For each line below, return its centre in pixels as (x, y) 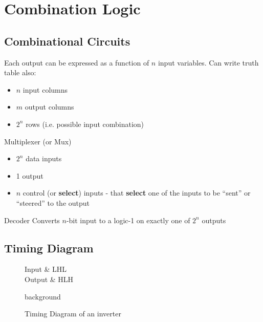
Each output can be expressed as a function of (77, 62)
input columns (45, 89)
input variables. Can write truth (208, 62)
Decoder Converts (32, 220)
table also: (20, 72)
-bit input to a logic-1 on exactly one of (128, 220)
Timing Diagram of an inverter (73, 314)
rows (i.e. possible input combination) (85, 124)
